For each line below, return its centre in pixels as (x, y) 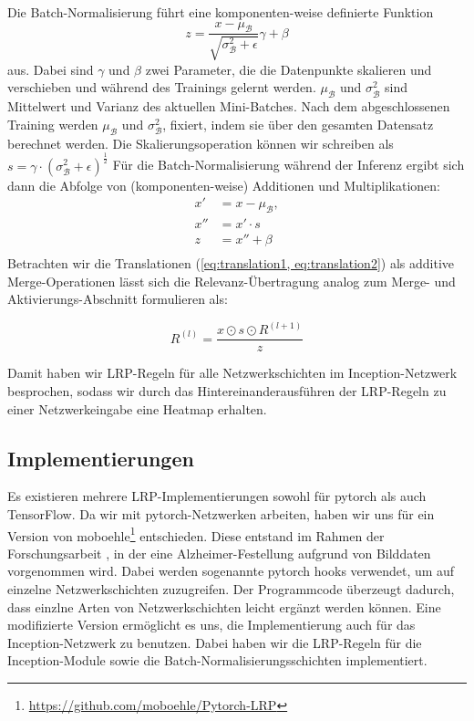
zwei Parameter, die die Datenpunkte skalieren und (289, 69)
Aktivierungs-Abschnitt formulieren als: (118, 299)
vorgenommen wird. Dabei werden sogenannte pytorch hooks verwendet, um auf (231, 571)
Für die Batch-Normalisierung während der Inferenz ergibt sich (289, 165)
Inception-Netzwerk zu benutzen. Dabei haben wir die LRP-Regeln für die (215, 642)
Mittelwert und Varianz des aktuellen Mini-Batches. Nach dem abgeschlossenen (229, 106)
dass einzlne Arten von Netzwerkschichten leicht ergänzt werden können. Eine (224, 606)
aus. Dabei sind (51, 69)
